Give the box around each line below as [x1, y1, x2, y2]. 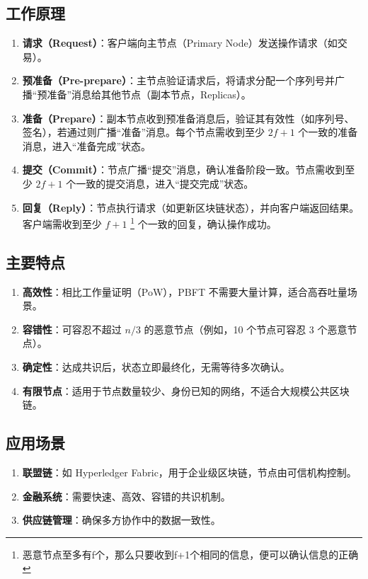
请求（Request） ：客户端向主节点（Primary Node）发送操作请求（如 [22, 35, 338, 50]
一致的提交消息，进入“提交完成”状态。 [76, 176, 254, 190]
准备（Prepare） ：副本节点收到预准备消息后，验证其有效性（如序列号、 [22, 110, 355, 125]
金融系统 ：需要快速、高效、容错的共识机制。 [22, 488, 231, 503]
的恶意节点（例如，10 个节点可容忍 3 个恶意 [144, 321, 347, 336]
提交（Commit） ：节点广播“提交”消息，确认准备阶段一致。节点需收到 [22, 162, 345, 177]
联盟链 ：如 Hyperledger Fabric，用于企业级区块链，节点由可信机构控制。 [22, 464, 357, 479]
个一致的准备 [298, 125, 358, 139]
